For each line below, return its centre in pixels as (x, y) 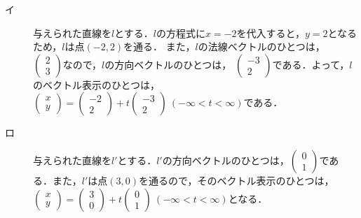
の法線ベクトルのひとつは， (261, 46)
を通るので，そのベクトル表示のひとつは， (236, 180)
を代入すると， (271, 32)
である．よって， (311, 64)
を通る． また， (159, 46)
